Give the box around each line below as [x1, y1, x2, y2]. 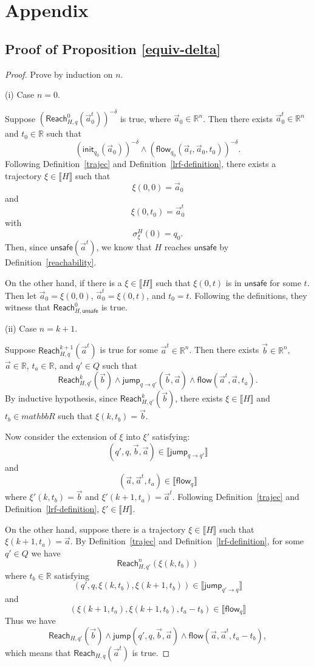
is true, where [120, 112, 171, 125]
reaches [164, 240, 191, 253]
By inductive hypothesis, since [5, 392, 118, 405]
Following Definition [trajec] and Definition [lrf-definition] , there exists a [5, 157, 276, 170]
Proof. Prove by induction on [5, 67, 113, 80]
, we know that [96, 240, 152, 253]
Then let [5, 289, 37, 301]
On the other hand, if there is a [5, 276, 122, 289]
